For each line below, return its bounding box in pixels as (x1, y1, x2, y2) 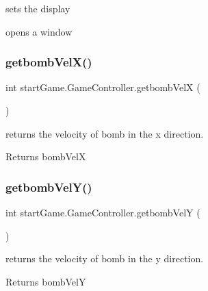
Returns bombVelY (5, 274, 86, 288)
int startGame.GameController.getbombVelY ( (5, 205, 200, 219)
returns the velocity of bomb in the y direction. (5, 251, 204, 266)
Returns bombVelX (5, 149, 86, 164)
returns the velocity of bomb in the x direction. (5, 126, 204, 140)
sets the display (5, 1, 70, 15)
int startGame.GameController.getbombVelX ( (5, 80, 200, 94)
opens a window (5, 24, 73, 38)
